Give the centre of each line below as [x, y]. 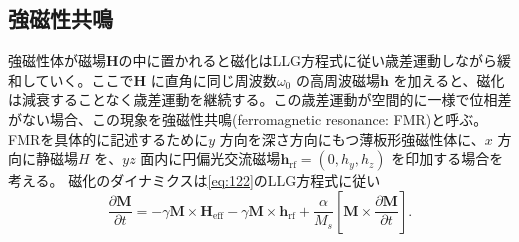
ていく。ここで [84, 79]
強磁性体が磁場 [57, 60]
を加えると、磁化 [449, 79]
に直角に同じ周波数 [213, 79]
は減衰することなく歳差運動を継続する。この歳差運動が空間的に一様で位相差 [260, 99]
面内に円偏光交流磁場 [210, 158]
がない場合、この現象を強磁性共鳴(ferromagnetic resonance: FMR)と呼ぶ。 [248, 118]
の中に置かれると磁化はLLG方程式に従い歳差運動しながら [308, 60]
